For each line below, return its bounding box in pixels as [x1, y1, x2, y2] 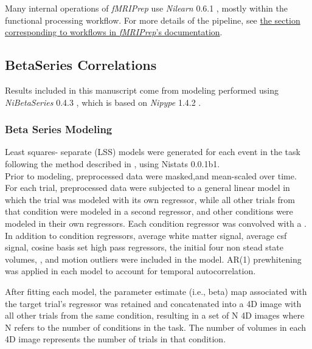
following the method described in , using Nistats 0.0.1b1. [5, 157, 220, 170]
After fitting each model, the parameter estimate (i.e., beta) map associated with [5, 285, 307, 297]
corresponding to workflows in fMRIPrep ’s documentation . [5, 26, 223, 38]
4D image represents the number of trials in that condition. [5, 333, 226, 345]
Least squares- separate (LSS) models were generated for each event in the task [5, 145, 300, 158]
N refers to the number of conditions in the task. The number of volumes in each [5, 320, 307, 333]
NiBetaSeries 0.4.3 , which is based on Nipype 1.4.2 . [5, 95, 201, 108]
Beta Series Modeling [5, 122, 113, 137]
